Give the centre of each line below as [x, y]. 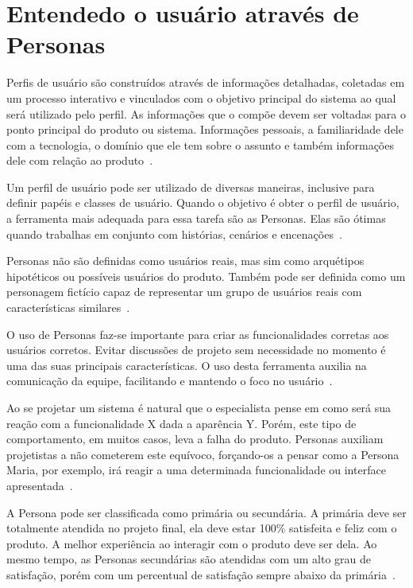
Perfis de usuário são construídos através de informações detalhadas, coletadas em [206, 82]
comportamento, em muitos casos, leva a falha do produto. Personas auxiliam [195, 439]
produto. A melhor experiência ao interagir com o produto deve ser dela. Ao [192, 543]
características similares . [68, 308]
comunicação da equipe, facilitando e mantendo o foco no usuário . [170, 381]
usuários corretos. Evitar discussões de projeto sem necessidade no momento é [196, 350]
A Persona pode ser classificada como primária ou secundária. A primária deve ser [206, 512]
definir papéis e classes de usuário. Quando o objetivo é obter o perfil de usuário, [203, 202]
